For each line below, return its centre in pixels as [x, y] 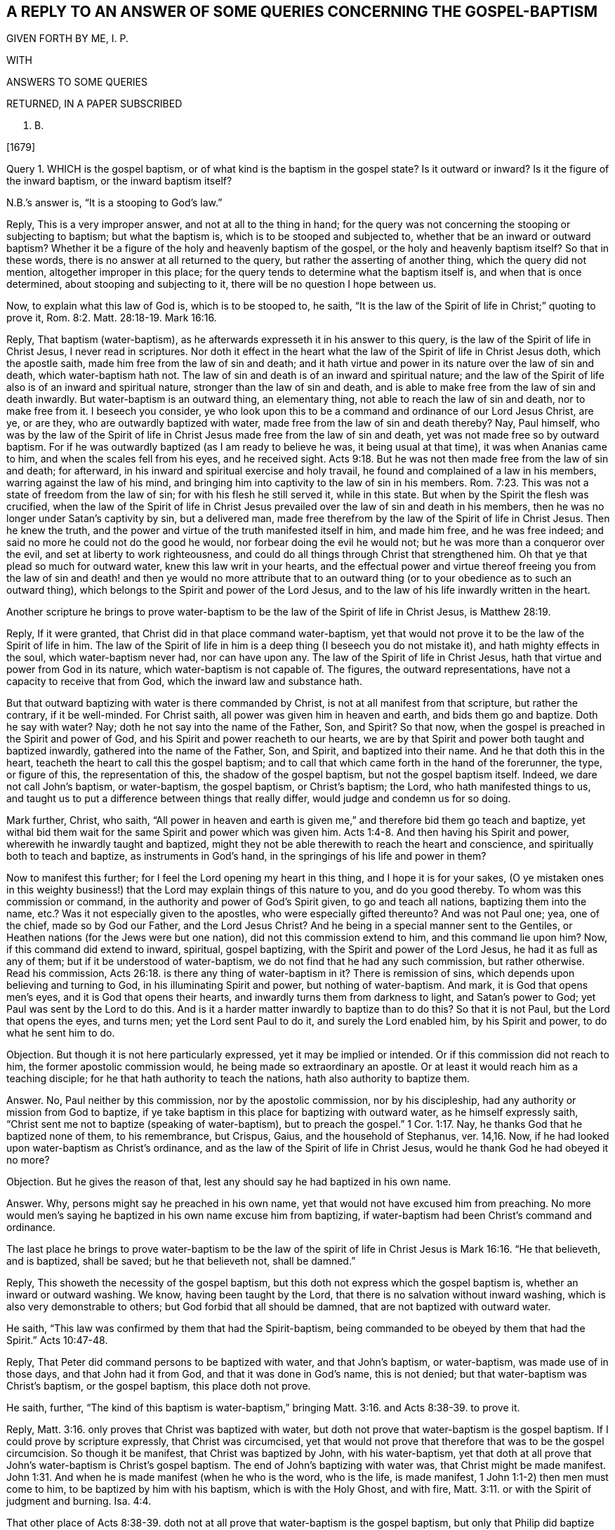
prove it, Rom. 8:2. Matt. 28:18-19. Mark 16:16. [112, 318]
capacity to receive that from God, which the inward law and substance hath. [184, 681]
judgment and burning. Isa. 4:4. [79, 1501]
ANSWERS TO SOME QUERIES [77, 82]
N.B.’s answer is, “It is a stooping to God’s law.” [114, 203]
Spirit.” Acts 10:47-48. [57, 1341]
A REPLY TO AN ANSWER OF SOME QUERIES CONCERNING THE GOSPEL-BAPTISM [302, 12]
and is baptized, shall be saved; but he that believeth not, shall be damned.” [181, 1261]
